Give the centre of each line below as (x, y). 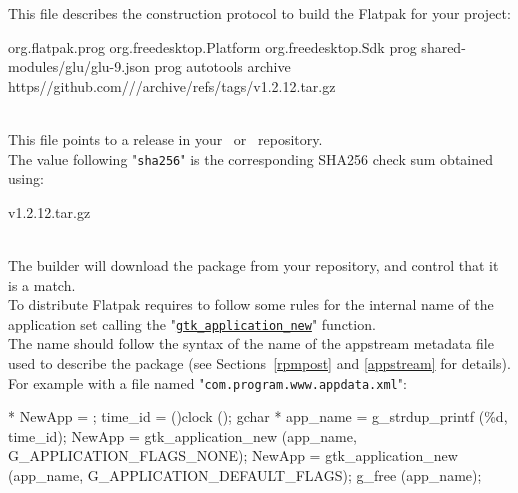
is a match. (42, 284)
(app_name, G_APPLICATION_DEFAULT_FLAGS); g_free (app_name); (245, 475)
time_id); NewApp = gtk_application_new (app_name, (182, 435)
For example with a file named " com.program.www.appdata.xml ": (207, 382)
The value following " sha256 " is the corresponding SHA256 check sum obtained (251, 158)
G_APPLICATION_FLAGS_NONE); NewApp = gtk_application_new (233, 455)
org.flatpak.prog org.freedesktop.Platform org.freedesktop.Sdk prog (212, 46)
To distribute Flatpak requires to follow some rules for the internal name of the (251, 304)
